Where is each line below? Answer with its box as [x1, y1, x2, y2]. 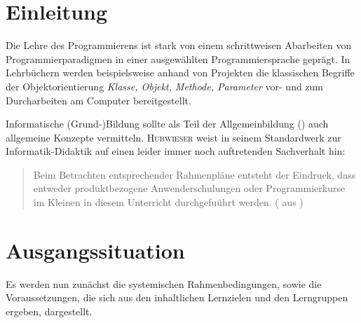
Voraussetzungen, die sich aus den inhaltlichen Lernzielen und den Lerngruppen [6, 290, 348, 305]
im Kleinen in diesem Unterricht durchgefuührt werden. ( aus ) [33, 195, 304, 209]
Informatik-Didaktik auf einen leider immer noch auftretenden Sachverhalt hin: [6, 144, 346, 158]
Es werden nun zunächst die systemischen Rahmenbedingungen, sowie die [6, 276, 322, 291]
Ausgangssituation [6, 235, 185, 264]
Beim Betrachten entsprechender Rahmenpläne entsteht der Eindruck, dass [33, 167, 356, 181]
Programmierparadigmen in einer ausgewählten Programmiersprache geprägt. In [6, 51, 350, 66]
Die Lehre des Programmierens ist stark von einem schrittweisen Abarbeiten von [6, 38, 352, 53]
